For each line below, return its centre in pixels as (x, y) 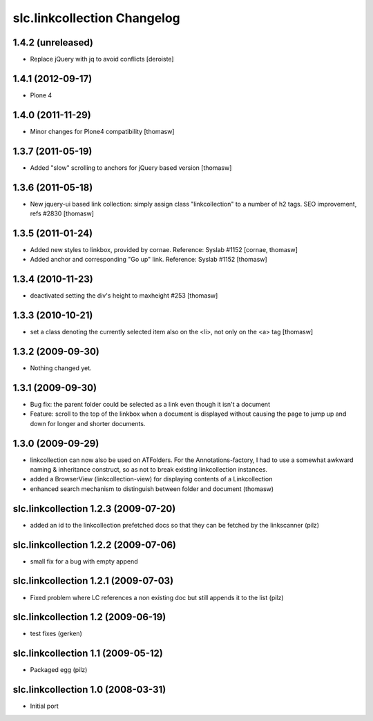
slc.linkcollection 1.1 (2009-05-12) (88, 654)
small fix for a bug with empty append (84, 561)
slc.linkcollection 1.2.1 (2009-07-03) (93, 581)
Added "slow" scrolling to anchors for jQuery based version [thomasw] (131, 167)
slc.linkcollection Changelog (97, 18)
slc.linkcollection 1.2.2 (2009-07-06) (94, 545)
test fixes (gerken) (56, 634)
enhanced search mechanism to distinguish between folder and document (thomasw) (152, 489)
